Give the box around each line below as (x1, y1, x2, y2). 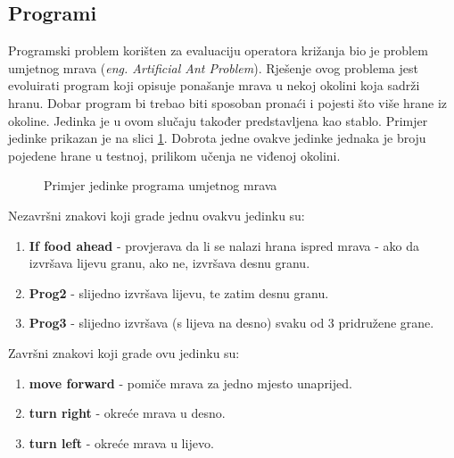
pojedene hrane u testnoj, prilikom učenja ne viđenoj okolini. (8, 146, 341, 164)
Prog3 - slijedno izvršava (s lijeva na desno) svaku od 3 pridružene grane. (29, 313, 434, 332)
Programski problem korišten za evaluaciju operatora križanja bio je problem (8, 41, 428, 60)
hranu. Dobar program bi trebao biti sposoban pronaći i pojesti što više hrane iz (8, 93, 448, 112)
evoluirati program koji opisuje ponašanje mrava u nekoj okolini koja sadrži (8, 76, 420, 95)
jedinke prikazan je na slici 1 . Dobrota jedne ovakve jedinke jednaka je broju (8, 129, 426, 147)
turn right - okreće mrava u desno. (29, 404, 226, 422)
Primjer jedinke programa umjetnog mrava (44, 176, 277, 195)
